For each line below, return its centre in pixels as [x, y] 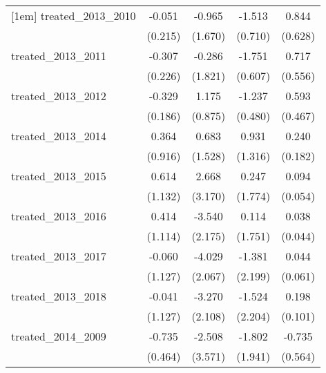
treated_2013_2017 [59, 256]
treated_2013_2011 [59, 56]
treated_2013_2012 [59, 96]
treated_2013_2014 [59, 136]
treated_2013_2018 [59, 296]
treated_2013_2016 [59, 216]
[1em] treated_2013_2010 [74, 16]
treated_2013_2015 [59, 176]
